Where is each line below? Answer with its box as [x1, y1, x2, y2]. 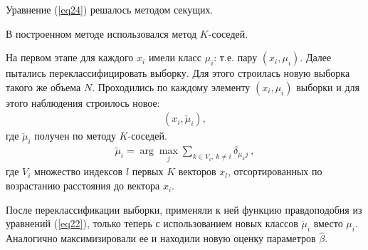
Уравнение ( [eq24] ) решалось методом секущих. [6, 2, 214, 16]
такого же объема [6, 79, 81, 94]
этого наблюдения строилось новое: [6, 95, 160, 110]
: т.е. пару [214, 50, 258, 65]
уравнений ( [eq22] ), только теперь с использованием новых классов [6, 216, 298, 231]
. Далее [300, 50, 332, 65]
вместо [313, 216, 343, 231]
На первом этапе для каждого [6, 50, 134, 65]
